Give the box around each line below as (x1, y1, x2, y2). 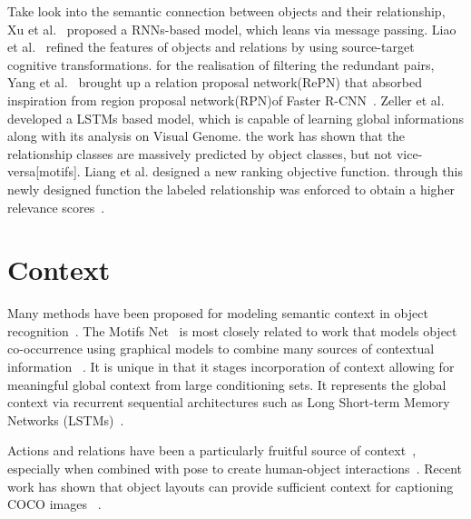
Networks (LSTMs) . (7, 410, 124, 429)
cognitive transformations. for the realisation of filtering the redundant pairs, (7, 55, 435, 74)
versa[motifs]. (7, 162, 81, 181)
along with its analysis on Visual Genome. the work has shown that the (7, 126, 406, 145)
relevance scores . (7, 197, 105, 216)
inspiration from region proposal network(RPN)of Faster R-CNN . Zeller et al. (7, 90, 445, 109)
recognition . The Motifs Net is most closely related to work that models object (7, 321, 457, 340)
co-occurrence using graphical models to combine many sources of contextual (7, 339, 435, 358)
